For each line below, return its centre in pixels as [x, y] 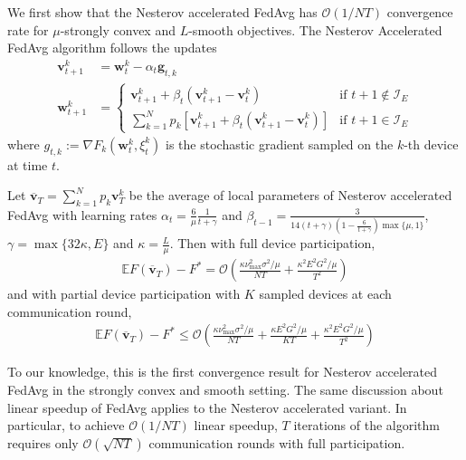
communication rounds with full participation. [277, 442]
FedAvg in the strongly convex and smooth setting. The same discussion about [225, 389]
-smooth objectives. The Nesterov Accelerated [315, 29]
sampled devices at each [325, 294]
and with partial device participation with [124, 294]
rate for [28, 29]
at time [28, 164]
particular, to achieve [66, 425]
